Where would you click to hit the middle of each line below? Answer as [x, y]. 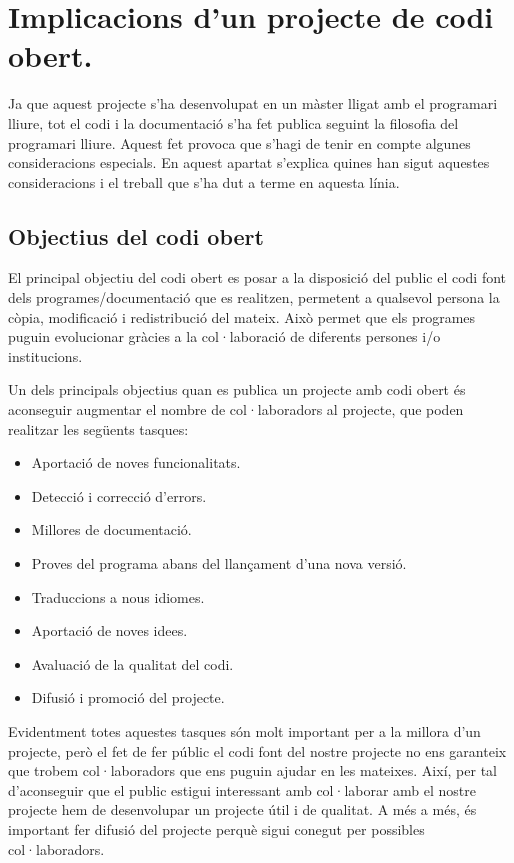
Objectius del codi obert [136, 235]
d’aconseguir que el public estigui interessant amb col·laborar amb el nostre [242, 789]
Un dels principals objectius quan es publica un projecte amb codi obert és [237, 389]
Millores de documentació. [111, 529]
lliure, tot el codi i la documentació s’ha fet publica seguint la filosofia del [233, 122]
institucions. [45, 355]
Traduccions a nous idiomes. [118, 596]
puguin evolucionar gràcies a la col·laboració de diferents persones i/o [224, 336]
